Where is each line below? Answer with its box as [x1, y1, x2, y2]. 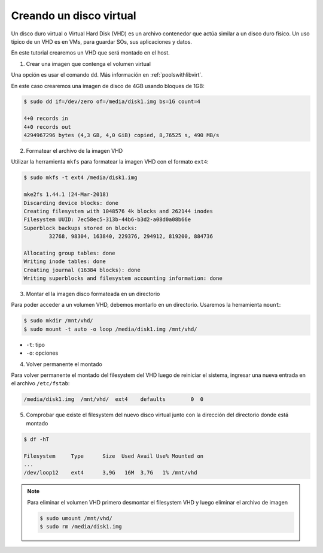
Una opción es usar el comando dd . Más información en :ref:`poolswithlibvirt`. [11, 71, 203, 78]
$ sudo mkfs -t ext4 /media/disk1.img [23, 174, 138, 181]
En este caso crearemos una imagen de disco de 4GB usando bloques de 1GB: [11, 82, 205, 89]
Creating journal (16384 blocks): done [23, 267, 141, 273]
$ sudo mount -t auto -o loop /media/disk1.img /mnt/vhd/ [23, 325, 197, 333]
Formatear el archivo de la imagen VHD [26, 147, 123, 155]
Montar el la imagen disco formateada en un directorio [26, 291, 160, 298]
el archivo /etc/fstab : [11, 380, 70, 387]
